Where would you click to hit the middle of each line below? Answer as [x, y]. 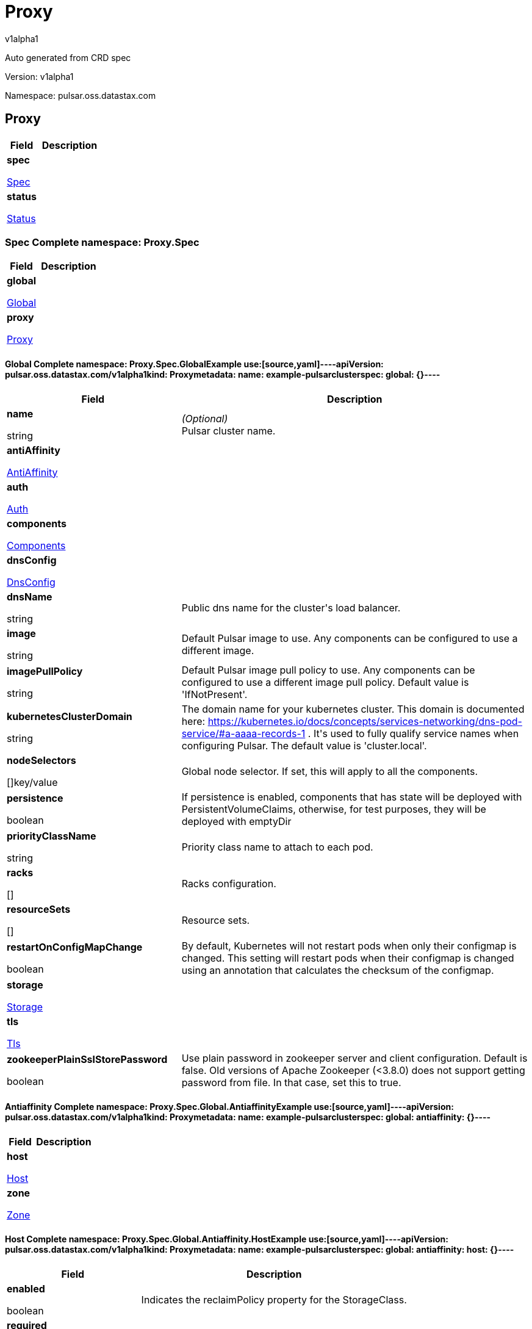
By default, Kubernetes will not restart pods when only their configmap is [349, 945]
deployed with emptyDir [236, 821]
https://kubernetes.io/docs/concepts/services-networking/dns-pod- [365, 721]
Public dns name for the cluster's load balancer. [291, 607]
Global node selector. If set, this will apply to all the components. [329, 771]
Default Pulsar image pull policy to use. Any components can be [328, 670]
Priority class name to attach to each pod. [277, 847]
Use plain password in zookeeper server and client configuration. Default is [354, 1058]
